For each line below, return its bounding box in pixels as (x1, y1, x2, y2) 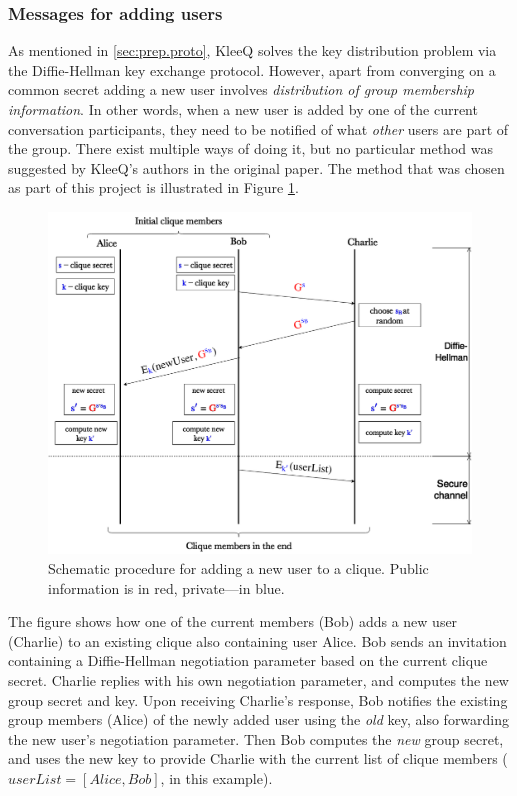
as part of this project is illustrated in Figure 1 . (8, 177, 299, 198)
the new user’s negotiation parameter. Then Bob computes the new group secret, (8, 728, 504, 749)
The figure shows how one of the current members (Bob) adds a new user (8, 611, 458, 632)
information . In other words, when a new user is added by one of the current (8, 99, 478, 119)
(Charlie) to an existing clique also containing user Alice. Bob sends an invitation (8, 630, 507, 651)
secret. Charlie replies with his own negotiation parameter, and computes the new (8, 669, 509, 690)
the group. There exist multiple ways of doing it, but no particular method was (8, 138, 493, 159)
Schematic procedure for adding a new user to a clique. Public (48, 557, 429, 578)
